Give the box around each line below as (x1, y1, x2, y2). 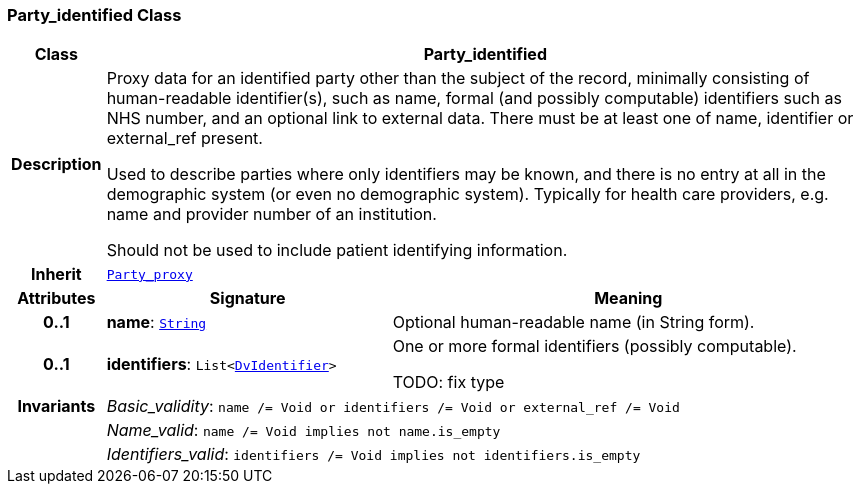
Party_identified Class (7, 5, 182, 25)
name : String (106, 312, 207, 333)
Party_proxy (106, 266, 193, 282)
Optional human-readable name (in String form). (392, 312, 755, 333)
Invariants (17, 396, 96, 417)
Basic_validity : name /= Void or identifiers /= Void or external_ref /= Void (106, 396, 680, 417)
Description (11, 154, 102, 175)
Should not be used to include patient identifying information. (106, 240, 568, 261)
